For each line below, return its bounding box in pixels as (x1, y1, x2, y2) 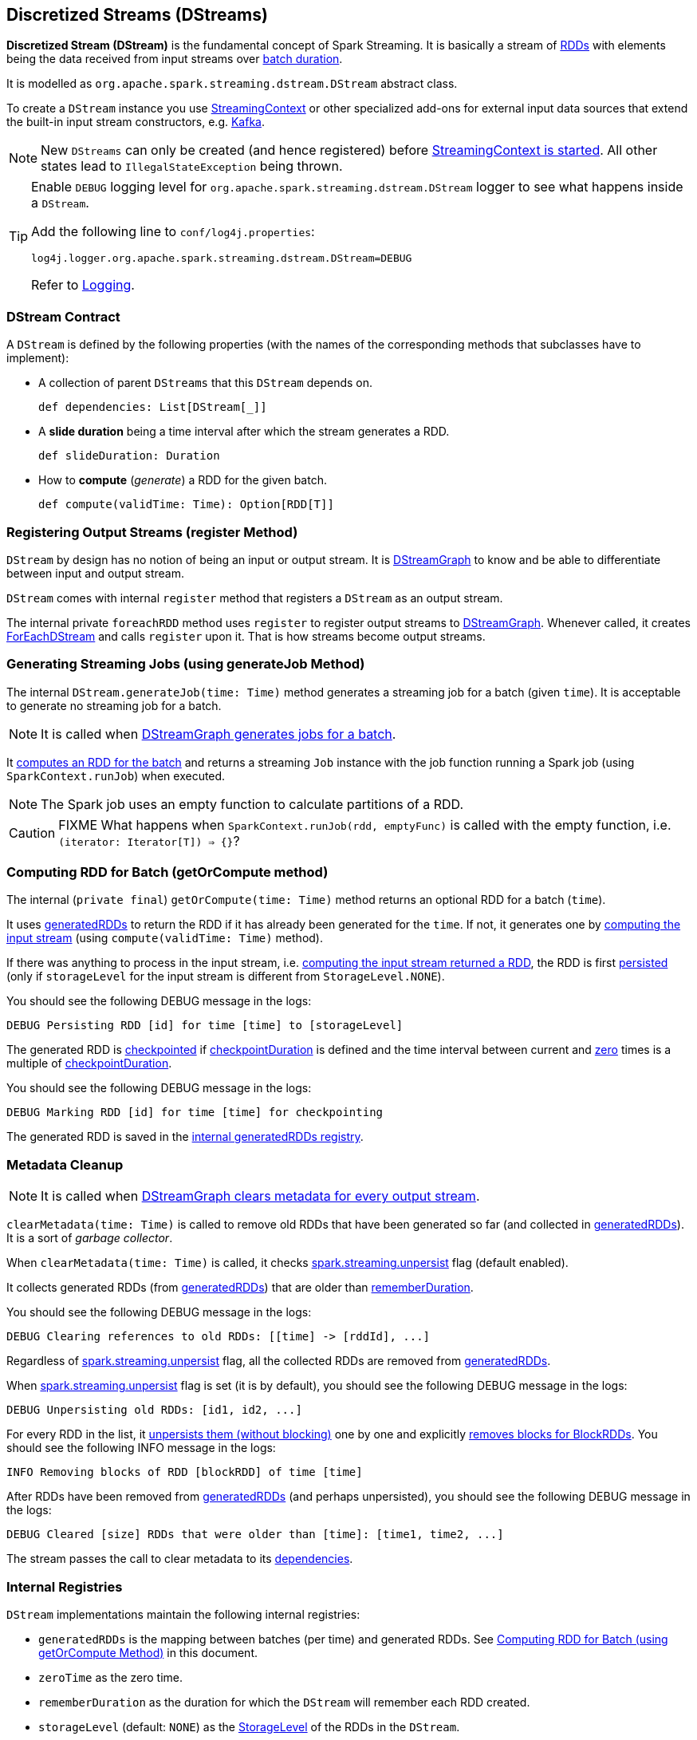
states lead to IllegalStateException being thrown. (41, 158, 343, 175)
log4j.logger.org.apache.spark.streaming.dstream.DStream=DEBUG (31, 252, 412, 265)
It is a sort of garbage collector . (6, 1231, 173, 1245)
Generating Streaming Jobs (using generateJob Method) (6, 656, 365, 673)
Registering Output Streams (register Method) (6, 523, 298, 540)
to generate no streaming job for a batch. (6, 698, 222, 712)
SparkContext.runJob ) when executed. (6, 768, 226, 783)
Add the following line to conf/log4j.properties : (31, 223, 315, 240)
